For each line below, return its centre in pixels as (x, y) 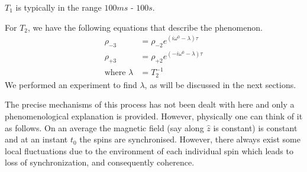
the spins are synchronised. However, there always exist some (190, 139)
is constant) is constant (255, 127)
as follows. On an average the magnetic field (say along (104, 127)
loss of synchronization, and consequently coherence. (100, 162)
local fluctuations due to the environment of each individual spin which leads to (149, 150)
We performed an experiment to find (71, 84)
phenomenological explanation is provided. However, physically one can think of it (154, 116)
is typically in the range (59, 7)
